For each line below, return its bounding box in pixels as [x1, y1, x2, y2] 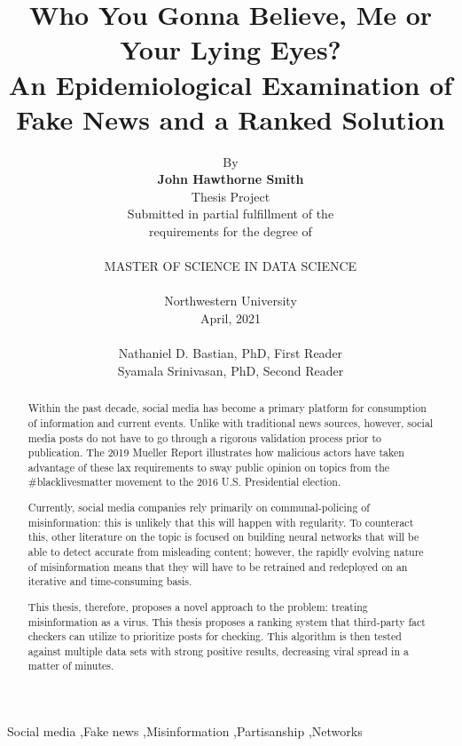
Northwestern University [164, 291, 297, 310]
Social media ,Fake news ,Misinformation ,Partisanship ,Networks [7, 722, 363, 741]
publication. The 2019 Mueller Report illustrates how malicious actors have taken [27, 445, 404, 460]
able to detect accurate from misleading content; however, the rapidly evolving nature [27, 544, 424, 559]
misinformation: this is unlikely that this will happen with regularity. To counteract [27, 514, 414, 529]
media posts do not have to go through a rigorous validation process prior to [27, 430, 382, 445]
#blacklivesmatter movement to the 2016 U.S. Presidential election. [27, 474, 341, 489]
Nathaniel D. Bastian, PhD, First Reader [118, 344, 343, 362]
